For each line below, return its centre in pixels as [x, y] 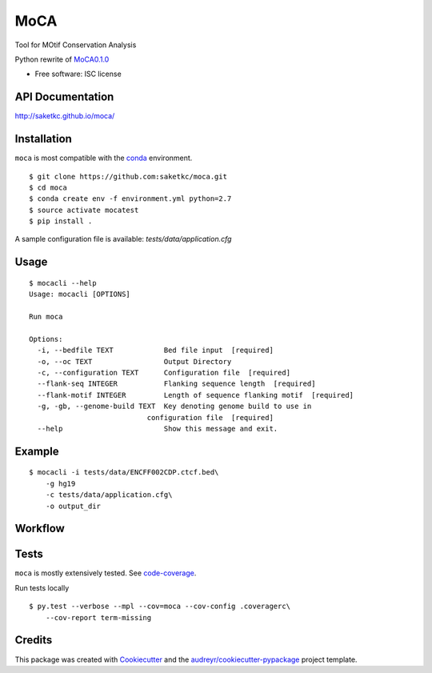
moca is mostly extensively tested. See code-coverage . [106, 573]
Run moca [46, 317]
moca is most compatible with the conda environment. [104, 158]
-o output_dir [73, 506]
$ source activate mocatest [84, 210]
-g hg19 [60, 483]
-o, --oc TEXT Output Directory [134, 361]
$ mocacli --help [63, 283]
